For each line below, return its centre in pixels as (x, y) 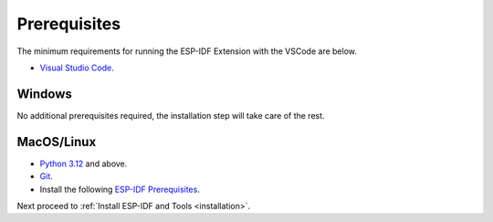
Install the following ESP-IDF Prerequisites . (120, 189)
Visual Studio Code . (77, 68)
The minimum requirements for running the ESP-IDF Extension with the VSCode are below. (187, 51)
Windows (44, 94)
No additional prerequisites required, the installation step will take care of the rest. (171, 115)
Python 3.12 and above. (84, 164)
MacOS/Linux (57, 142)
